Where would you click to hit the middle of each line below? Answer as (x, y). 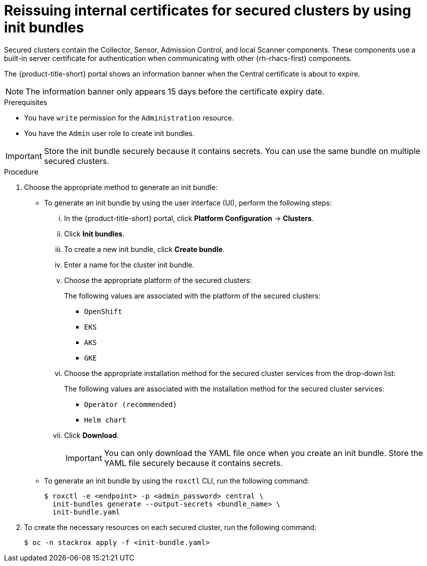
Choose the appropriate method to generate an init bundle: (121, 187)
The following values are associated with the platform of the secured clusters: (192, 295)
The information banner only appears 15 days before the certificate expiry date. (175, 91)
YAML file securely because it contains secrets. (193, 463)
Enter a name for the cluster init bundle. (129, 264)
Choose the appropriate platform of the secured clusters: (158, 280)
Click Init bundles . (94, 233)
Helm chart (105, 420)
